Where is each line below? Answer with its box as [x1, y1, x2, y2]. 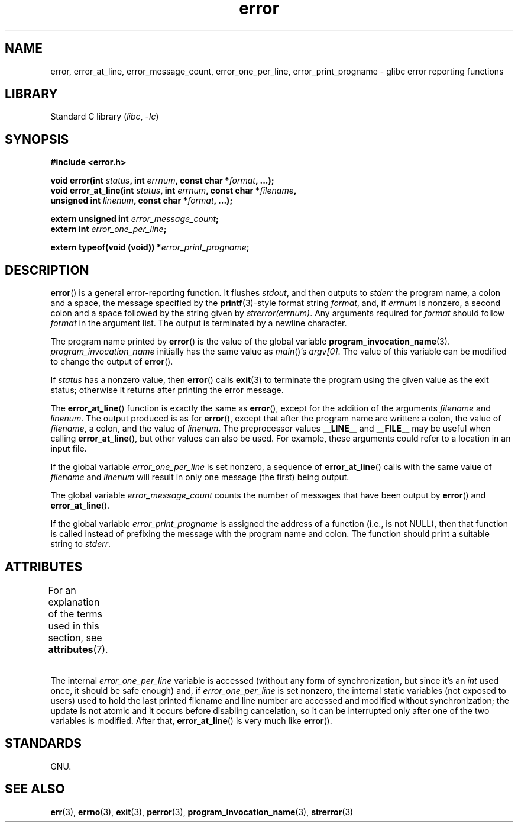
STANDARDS [5, 736, 82, 751]
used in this [48, 619, 99, 632]
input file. [50, 443, 87, 454]
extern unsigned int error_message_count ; [50, 214, 219, 224]
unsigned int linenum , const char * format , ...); [50, 195, 233, 206]
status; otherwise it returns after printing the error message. [50, 385, 284, 395]
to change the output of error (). [50, 356, 173, 367]
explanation [48, 596, 100, 608]
